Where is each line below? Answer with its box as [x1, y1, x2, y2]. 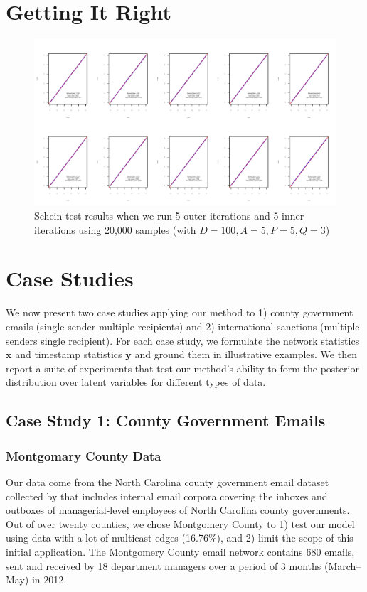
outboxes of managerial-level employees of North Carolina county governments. [6, 502, 350, 517]
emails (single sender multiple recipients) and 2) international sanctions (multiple [6, 318, 360, 333]
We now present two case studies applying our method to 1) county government [6, 305, 353, 320]
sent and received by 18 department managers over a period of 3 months [6, 558, 321, 573]
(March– [324, 558, 361, 573]
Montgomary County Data [6, 446, 161, 464]
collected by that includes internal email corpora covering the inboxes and [6, 488, 328, 503]
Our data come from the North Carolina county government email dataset [6, 474, 329, 489]
